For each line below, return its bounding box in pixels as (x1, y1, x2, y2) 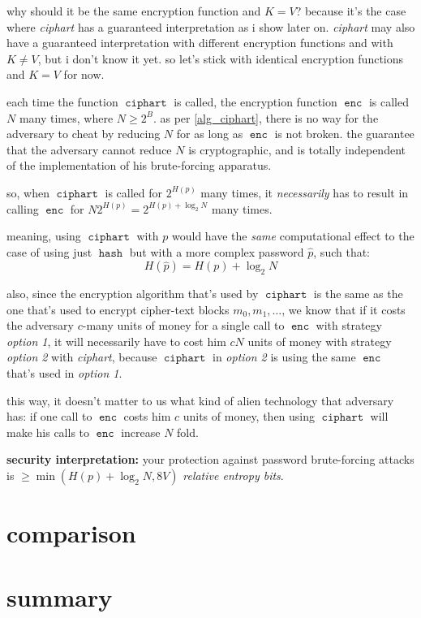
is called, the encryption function (174, 93, 337, 110)
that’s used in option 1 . (6, 365, 122, 382)
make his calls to (6, 423, 90, 440)
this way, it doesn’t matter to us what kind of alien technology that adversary (6, 391, 394, 408)
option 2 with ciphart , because (6, 348, 157, 365)
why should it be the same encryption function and (6, 2, 261, 19)
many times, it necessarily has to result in (200, 184, 409, 201)
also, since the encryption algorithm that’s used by (6, 285, 259, 302)
